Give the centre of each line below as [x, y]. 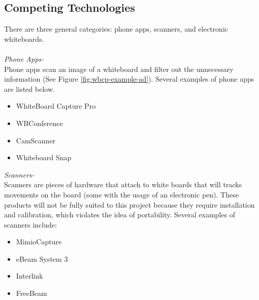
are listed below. [30, 89]
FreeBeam [32, 293]
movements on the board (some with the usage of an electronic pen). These [122, 194]
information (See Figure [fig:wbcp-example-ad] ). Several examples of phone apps [129, 79]
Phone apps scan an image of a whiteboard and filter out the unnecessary [119, 69]
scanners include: [31, 224]
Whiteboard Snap [44, 157]
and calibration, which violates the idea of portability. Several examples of [120, 215]
